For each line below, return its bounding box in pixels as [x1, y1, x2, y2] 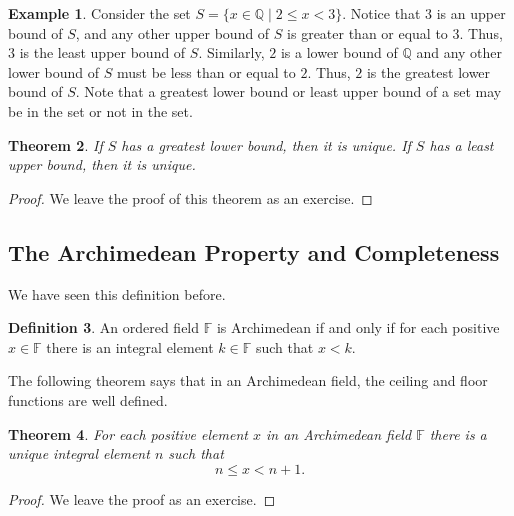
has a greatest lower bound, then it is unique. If [121, 134, 411, 155]
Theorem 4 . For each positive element [8, 423, 248, 444]
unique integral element [8, 443, 150, 464]
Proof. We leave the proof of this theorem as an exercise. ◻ [8, 187, 373, 208]
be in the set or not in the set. [8, 100, 193, 121]
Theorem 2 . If [8, 134, 103, 155]
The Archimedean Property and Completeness [8, 236, 500, 267]
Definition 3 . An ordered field [8, 317, 200, 338]
